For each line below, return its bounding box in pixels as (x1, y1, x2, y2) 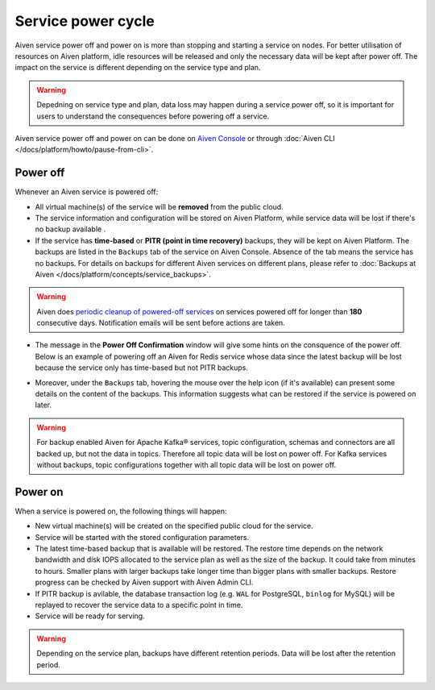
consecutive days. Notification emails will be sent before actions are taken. (36, 318, 285, 328)
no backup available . (35, 224, 106, 234)
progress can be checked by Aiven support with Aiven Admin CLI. (35, 577, 254, 588)
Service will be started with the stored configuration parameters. (35, 532, 250, 542)
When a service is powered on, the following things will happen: (14, 506, 227, 516)
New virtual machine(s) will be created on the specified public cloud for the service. (35, 521, 313, 531)
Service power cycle (14, 12, 155, 30)
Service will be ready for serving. (35, 611, 145, 621)
